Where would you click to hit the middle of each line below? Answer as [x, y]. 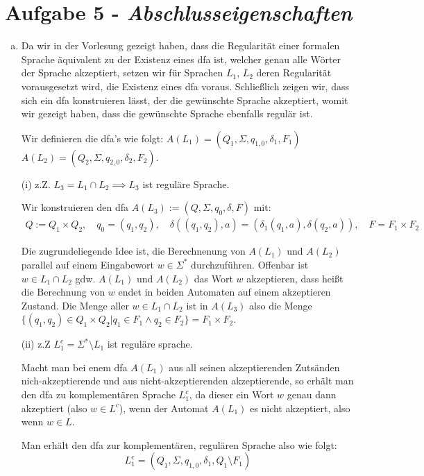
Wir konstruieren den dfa [75, 207]
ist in [197, 305]
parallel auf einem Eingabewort [88, 264]
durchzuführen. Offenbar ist [250, 264]
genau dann [312, 394]
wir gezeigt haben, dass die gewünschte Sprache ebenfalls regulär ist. [167, 113]
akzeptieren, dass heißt [295, 278]
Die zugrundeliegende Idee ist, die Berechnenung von [133, 251]
